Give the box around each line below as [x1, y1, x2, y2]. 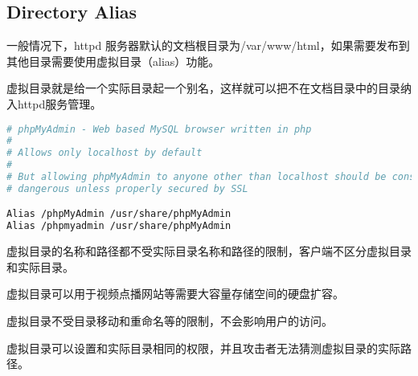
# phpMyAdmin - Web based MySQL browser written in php [6, 123, 312, 135]
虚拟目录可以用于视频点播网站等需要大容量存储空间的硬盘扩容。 [6, 285, 344, 302]
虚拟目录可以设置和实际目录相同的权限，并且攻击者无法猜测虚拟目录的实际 [6, 339, 400, 356]
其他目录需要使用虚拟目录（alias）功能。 [6, 52, 220, 69]
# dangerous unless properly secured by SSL [6, 182, 248, 194]
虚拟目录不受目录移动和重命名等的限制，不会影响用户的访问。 [6, 313, 333, 329]
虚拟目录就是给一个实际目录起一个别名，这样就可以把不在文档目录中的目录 [6, 80, 400, 96]
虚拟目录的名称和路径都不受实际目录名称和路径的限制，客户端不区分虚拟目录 [6, 243, 412, 260]
